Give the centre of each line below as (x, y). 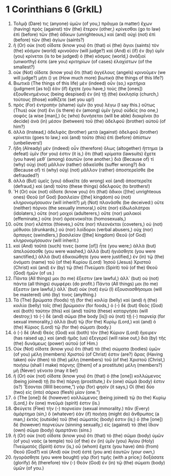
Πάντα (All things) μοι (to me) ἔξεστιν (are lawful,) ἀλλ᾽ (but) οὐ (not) (86, 278)
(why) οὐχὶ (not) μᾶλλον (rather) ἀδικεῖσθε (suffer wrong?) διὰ (79, 164)
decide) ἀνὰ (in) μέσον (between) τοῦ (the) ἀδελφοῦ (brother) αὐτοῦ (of (89, 121)
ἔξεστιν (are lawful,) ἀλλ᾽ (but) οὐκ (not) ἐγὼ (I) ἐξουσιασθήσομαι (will (88, 289)
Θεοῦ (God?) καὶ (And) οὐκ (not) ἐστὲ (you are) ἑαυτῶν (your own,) (84, 452)
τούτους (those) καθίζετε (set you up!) (54, 99)
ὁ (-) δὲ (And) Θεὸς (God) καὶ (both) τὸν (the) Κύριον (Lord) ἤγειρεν (85, 332)
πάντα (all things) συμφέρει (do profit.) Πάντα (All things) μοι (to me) (85, 284)
